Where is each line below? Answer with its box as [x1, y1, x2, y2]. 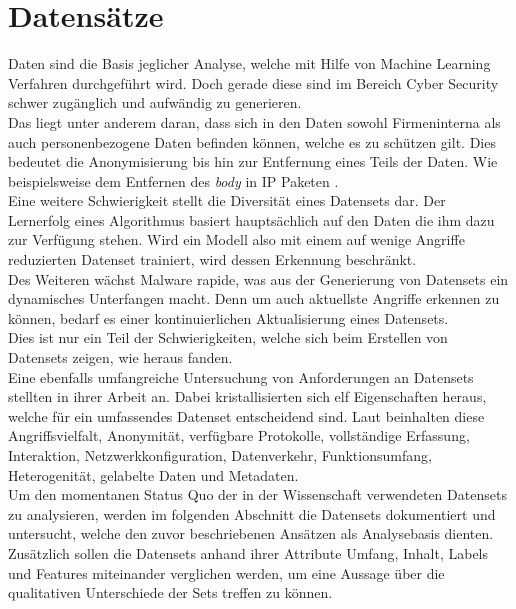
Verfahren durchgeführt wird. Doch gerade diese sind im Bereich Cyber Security [8, 72, 499, 93]
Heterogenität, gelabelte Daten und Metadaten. [8, 464, 299, 485]
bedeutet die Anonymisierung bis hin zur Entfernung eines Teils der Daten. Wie [8, 151, 498, 172]
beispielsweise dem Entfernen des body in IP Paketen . [8, 170, 339, 191]
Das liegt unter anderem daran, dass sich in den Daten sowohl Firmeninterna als [8, 111, 501, 132]
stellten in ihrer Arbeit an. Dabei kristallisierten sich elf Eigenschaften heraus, [8, 386, 487, 407]
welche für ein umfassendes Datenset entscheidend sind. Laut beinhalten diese [8, 405, 485, 426]
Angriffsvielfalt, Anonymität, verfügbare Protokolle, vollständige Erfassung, [8, 425, 470, 446]
